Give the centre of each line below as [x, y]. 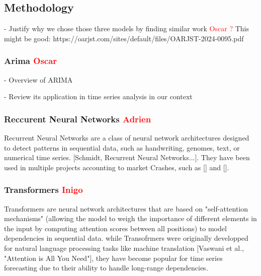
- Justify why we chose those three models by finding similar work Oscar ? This [126, 28]
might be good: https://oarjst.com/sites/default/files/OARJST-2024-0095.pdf [124, 38]
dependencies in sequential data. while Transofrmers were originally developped [126, 238]
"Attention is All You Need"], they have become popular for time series [113, 258]
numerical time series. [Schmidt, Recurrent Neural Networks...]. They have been [127, 157]
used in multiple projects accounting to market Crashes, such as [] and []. [117, 167]
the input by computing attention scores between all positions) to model [115, 228]
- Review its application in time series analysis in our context [98, 96]
